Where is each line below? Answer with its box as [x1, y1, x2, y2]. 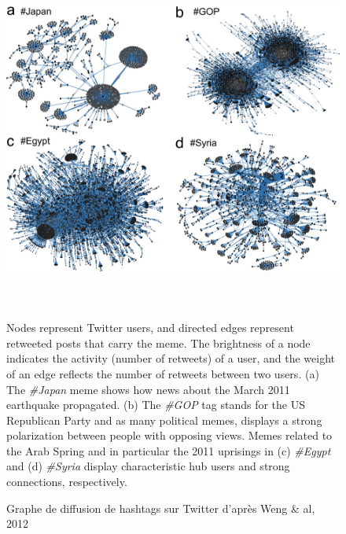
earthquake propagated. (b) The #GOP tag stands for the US [6, 396, 305, 413]
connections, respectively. [6, 473, 127, 490]
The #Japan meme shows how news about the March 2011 [6, 381, 290, 397]
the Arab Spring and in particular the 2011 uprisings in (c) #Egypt [6, 442, 331, 459]
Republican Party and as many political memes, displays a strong [6, 411, 322, 428]
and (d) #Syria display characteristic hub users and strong [6, 458, 290, 474]
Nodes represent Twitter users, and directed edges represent [6, 319, 294, 336]
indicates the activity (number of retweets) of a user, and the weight [6, 350, 335, 366]
